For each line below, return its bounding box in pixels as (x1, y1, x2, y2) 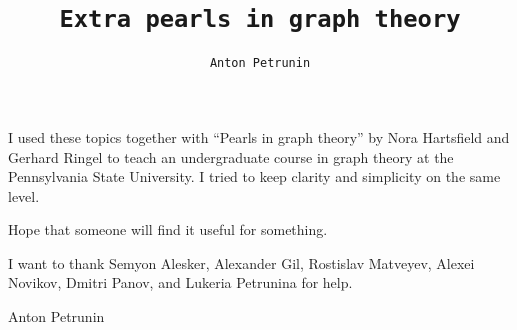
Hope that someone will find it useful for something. (8, 219, 328, 240)
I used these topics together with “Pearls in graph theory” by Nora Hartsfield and (8, 126, 510, 147)
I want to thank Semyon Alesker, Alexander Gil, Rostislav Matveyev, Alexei (8, 252, 475, 273)
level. (8, 185, 40, 206)
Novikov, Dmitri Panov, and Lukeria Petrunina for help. (8, 272, 353, 293)
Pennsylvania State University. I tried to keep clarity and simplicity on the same (8, 166, 501, 187)
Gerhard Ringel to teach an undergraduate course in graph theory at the (8, 146, 454, 167)
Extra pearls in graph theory (59, 5, 461, 34)
